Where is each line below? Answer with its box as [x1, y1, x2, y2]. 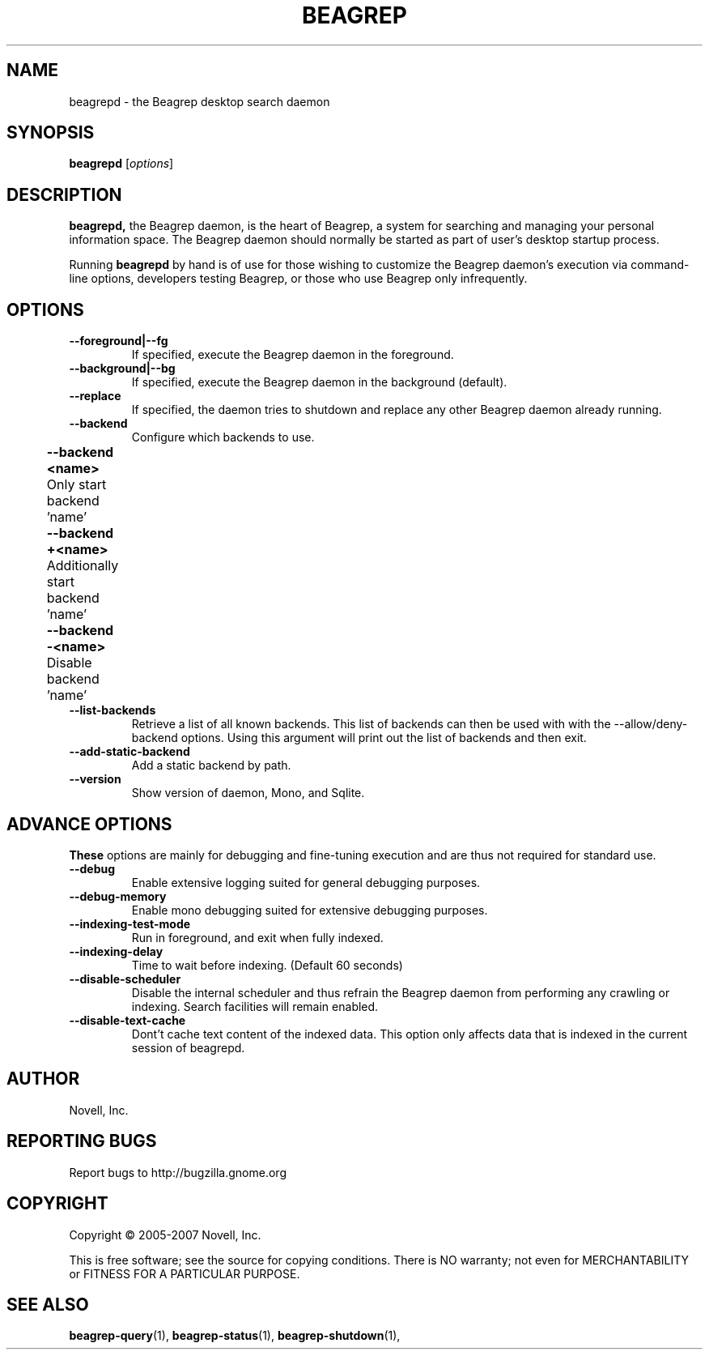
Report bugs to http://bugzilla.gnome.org [69, 1165, 287, 1179]
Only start [46, 476, 107, 493]
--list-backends [69, 703, 156, 718]
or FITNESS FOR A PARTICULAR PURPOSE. [69, 1266, 300, 1281]
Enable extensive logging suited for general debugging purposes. [131, 875, 481, 889]
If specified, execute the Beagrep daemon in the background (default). [131, 375, 507, 390]
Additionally [46, 557, 119, 574]
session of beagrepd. [131, 1040, 245, 1055]
